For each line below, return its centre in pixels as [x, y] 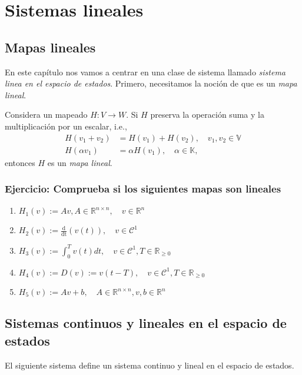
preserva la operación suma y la [207, 115]
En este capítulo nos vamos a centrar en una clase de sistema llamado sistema [145, 72]
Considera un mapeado [46, 115]
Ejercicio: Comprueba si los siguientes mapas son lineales [143, 189]
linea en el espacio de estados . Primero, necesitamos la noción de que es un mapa [151, 83]
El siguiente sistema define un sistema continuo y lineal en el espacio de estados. [150, 365]
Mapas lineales [50, 47]
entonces [20, 162]
